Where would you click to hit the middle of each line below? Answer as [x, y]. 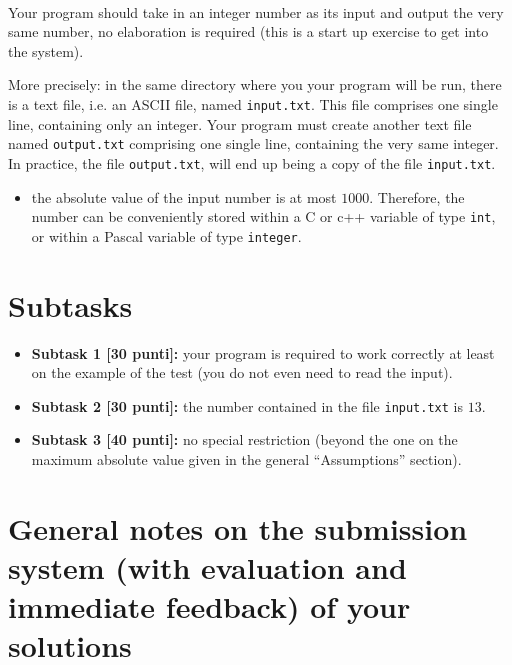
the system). [46, 50]
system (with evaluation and [207, 566]
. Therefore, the [417, 196]
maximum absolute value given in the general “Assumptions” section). [246, 459]
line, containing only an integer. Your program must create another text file [240, 123]
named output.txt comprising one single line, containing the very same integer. [253, 143]
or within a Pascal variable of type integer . [166, 235]
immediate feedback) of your [209, 606]
